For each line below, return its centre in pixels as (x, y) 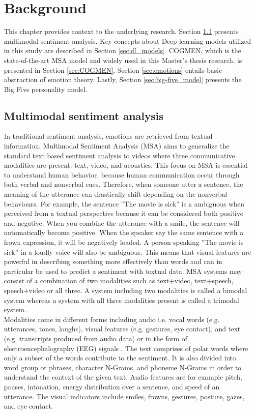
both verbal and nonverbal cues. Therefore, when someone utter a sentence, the (124, 184)
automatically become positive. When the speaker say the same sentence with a (124, 232)
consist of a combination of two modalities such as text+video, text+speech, (119, 281)
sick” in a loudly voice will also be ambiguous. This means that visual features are (128, 251)
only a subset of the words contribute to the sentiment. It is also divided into (120, 358)
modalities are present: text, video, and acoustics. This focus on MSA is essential (126, 165)
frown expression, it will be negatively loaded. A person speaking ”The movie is (124, 242)
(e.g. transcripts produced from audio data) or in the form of (96, 338)
